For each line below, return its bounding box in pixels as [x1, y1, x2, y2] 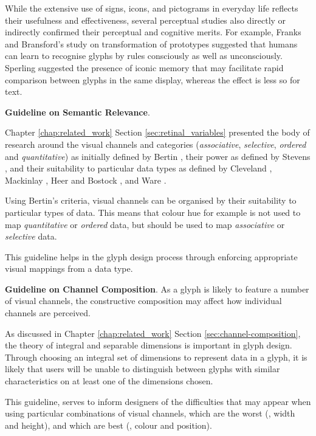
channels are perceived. [5, 306, 91, 319]
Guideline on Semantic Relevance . [5, 105, 150, 118]
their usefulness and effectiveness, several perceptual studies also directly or [5, 13, 286, 26]
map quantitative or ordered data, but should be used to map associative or [5, 218, 285, 230]
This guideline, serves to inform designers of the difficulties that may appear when [5, 395, 311, 407]
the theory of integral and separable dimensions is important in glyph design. [5, 339, 292, 351]
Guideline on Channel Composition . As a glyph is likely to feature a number [5, 282, 309, 295]
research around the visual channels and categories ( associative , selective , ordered [5, 137, 306, 150]
